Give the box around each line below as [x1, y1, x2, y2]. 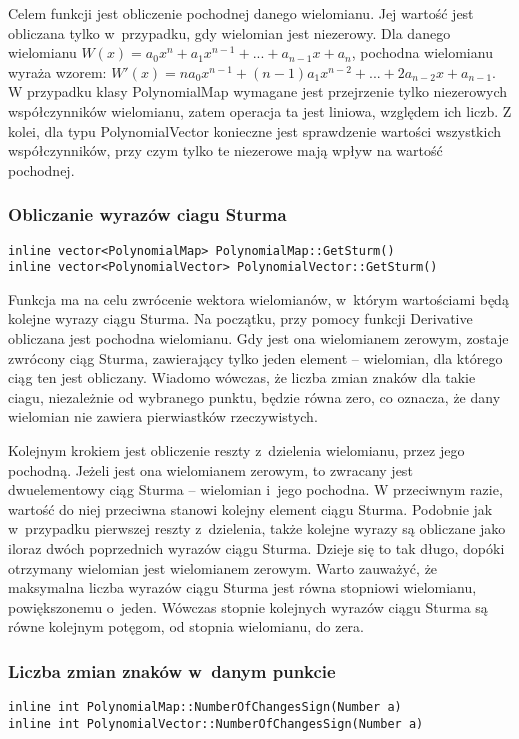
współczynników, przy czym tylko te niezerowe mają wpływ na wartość [8, 140, 443, 161]
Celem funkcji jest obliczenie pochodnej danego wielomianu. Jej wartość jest [8, 3, 474, 23]
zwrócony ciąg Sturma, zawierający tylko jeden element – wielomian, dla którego [8, 347, 503, 368]
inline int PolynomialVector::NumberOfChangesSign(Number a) [8, 716, 424, 731]
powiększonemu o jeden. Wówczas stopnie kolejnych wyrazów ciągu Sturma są [8, 596, 488, 617]
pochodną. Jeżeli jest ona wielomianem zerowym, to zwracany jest [8, 459, 413, 480]
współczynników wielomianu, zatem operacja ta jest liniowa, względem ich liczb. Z [8, 100, 512, 121]
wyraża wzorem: [8, 61, 107, 82]
